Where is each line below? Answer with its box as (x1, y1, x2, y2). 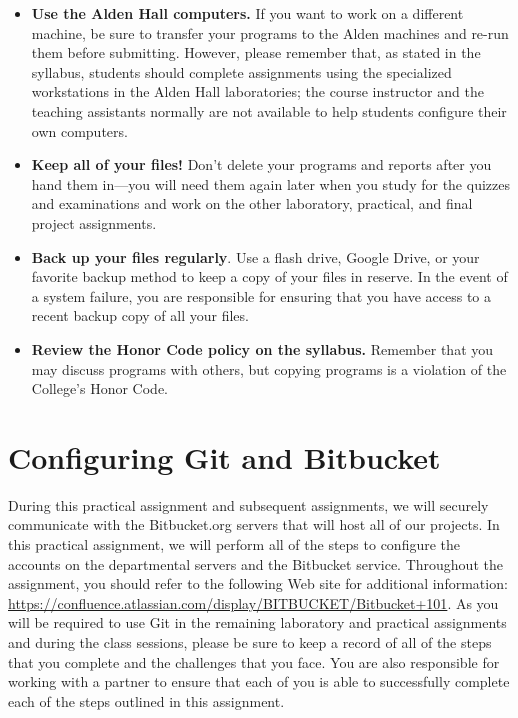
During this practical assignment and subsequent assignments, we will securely (8, 494, 489, 515)
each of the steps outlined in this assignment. (8, 690, 285, 711)
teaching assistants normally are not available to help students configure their (31, 100, 507, 121)
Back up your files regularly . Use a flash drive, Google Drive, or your (31, 246, 480, 267)
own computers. (31, 120, 128, 141)
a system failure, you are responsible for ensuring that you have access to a (31, 285, 491, 306)
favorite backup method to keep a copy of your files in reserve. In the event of (31, 266, 508, 287)
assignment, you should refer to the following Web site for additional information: (8, 573, 508, 594)
